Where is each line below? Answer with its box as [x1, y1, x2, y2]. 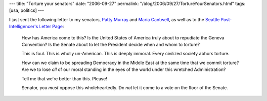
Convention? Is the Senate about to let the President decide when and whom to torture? [21, 41, 200, 47]
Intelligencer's [9, 24, 38, 30]
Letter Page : [39, 24, 64, 30]
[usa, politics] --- [9, 7, 44, 13]
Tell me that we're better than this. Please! [21, 75, 107, 81]
